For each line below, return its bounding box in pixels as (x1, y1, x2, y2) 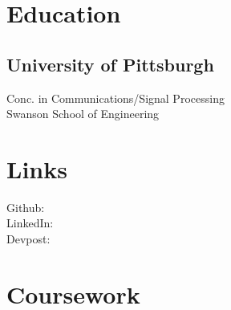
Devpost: (6, 230, 51, 247)
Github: (6, 198, 45, 215)
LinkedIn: (6, 214, 54, 231)
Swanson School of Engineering (6, 105, 160, 122)
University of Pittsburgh (6, 51, 214, 76)
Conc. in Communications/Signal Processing (6, 89, 225, 106)
